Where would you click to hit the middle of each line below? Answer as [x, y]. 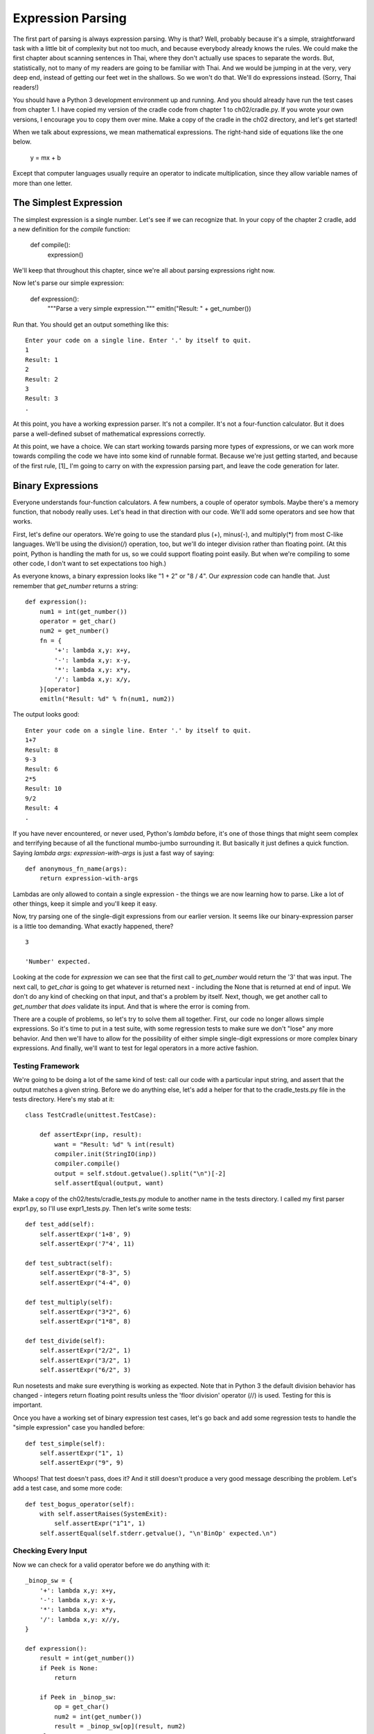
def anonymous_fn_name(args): [77, 868]
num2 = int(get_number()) [98, 1716]
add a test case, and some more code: [68, 1488]
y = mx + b [46, 157]
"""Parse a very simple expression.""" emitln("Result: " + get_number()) [150, 309]
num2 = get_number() [74, 631]
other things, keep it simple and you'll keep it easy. [85, 904]
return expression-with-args [89, 878]
